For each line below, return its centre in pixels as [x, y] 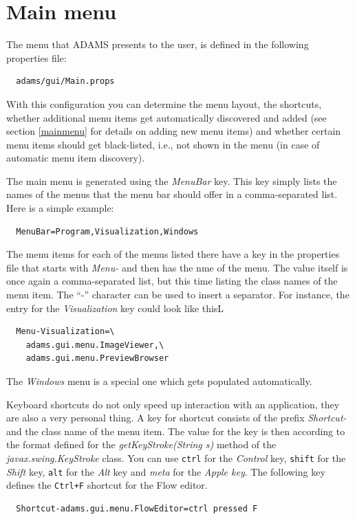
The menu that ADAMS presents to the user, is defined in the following [158, 44]
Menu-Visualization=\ [65, 332]
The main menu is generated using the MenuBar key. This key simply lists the [172, 180]
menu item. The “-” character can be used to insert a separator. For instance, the [178, 295]
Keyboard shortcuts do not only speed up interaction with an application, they [173, 404]
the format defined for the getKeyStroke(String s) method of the [141, 444]
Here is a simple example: [60, 208]
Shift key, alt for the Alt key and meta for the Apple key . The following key [166, 471]
